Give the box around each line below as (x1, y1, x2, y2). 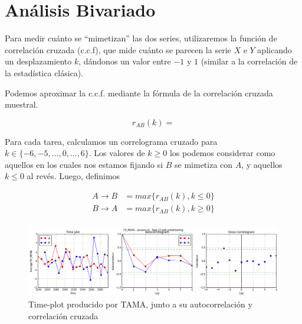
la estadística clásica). (5, 66, 84, 79)
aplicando (257, 43, 292, 56)
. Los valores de (88, 147, 145, 159)
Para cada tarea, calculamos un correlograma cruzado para (5, 135, 218, 147)
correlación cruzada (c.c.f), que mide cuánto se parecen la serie (5, 43, 231, 56)
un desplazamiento (5, 55, 72, 67)
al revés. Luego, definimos (27, 170, 120, 182)
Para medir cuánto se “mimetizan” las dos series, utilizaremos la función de (5, 32, 277, 44)
